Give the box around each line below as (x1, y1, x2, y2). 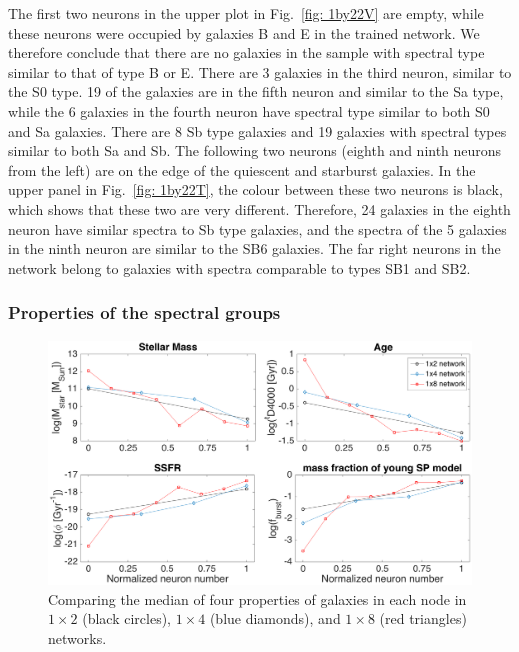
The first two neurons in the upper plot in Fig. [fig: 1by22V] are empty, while (8, 3, 484, 23)
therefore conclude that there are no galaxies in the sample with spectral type (8, 42, 485, 63)
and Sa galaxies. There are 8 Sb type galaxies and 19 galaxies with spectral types (8, 120, 507, 141)
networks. (48, 628, 107, 649)
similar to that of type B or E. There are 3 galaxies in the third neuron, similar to (8, 61, 512, 82)
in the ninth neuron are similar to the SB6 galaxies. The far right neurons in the (8, 238, 501, 259)
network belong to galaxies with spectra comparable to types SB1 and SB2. (8, 257, 471, 278)
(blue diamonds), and (209, 608, 341, 629)
